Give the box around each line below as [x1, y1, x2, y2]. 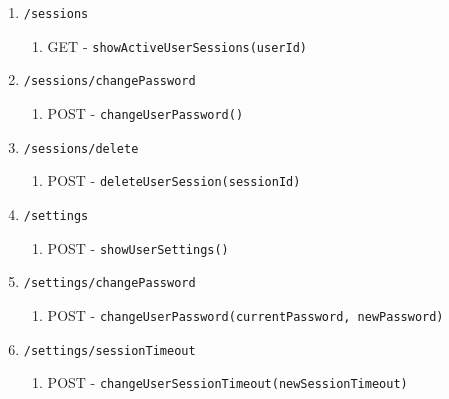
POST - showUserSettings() [47, 237, 229, 258]
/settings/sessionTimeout [23, 343, 196, 358]
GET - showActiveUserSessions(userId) [47, 35, 307, 56]
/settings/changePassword [23, 276, 196, 291]
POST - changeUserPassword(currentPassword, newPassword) [47, 304, 444, 325]
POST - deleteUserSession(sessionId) [47, 170, 301, 191]
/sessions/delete [23, 141, 139, 156]
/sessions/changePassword [23, 74, 196, 89]
